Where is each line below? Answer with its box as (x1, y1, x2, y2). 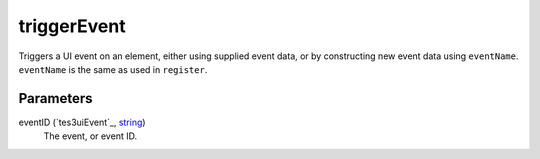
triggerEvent (18, 15, 126, 37)
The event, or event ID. (43, 130, 138, 142)
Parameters (18, 90, 93, 107)
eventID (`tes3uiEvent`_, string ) (18, 116, 146, 128)
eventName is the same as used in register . (18, 63, 208, 75)
